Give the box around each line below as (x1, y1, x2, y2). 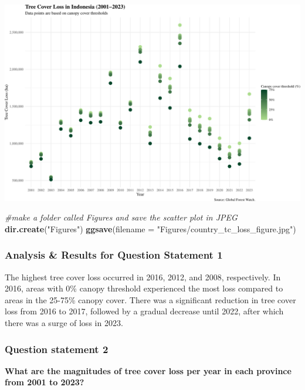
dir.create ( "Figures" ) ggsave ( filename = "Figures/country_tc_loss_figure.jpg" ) (5, 222, 296, 235)
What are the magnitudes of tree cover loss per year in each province (5, 364, 292, 377)
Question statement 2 (5, 341, 109, 356)
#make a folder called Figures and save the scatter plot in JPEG (5, 211, 238, 223)
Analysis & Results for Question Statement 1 (5, 247, 223, 262)
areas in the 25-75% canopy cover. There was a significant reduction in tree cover (5, 293, 296, 306)
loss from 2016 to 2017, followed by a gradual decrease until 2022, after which (5, 305, 284, 317)
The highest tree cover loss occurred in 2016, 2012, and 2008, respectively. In (5, 270, 281, 283)
